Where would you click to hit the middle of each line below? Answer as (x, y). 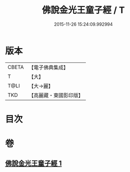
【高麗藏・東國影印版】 (56, 95)
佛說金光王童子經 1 (33, 163)
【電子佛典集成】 (48, 67)
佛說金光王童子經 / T (83, 10)
